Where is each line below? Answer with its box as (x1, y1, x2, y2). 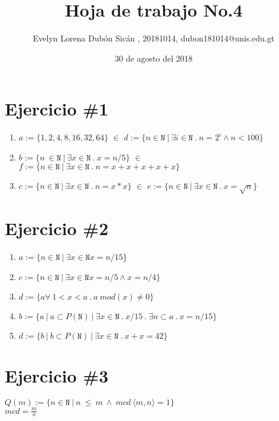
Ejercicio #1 (5, 97, 109, 121)
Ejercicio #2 (5, 216, 109, 240)
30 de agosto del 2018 (115, 52, 193, 64)
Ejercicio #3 (5, 364, 109, 388)
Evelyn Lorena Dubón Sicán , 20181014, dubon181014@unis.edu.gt (33, 32, 275, 44)
